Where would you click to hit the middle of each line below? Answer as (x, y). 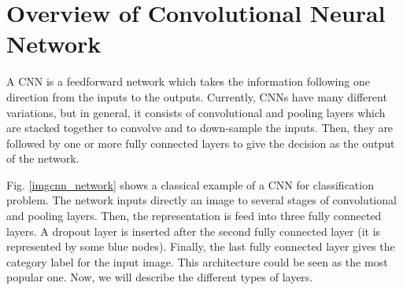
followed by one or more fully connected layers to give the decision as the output (201, 143)
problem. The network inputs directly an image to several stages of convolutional (201, 200)
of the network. (43, 158)
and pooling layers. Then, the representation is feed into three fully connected (194, 216)
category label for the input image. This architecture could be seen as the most (197, 261)
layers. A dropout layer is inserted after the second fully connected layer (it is (194, 231)
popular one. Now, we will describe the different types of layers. (160, 277)
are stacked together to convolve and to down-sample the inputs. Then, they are (200, 128)
